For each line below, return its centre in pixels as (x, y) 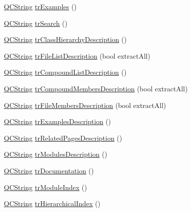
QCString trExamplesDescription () (58, 121)
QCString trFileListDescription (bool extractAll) (77, 55)
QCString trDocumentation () (49, 170)
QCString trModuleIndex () (46, 187)
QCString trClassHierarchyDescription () (65, 39)
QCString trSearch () (36, 23)
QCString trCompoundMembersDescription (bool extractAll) (96, 88)
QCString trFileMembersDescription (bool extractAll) (85, 105)
